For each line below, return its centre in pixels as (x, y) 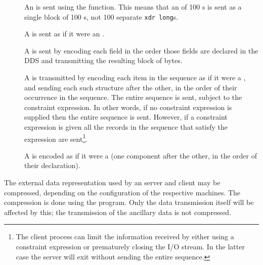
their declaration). (52, 165)
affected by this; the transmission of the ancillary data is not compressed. (118, 212)
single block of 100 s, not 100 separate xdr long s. (101, 16)
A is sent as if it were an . (64, 34)
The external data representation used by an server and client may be (112, 182)
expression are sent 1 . (56, 138)
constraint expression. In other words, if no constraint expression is (128, 107)
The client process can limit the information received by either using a (125, 236)
